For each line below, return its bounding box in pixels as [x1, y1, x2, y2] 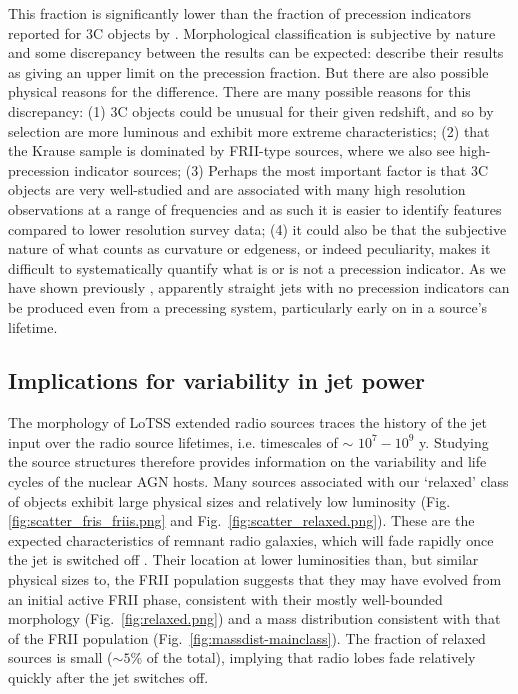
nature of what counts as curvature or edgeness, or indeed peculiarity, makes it [8, 238, 491, 259]
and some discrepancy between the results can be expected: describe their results [8, 42, 504, 63]
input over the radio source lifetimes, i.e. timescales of [8, 431, 338, 452]
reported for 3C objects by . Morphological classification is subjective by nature [8, 22, 496, 43]
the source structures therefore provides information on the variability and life [8, 451, 487, 472]
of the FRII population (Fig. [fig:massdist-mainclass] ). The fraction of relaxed [8, 627, 486, 648]
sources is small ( [8, 647, 113, 668]
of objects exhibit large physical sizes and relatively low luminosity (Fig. [8, 490, 451, 511]
